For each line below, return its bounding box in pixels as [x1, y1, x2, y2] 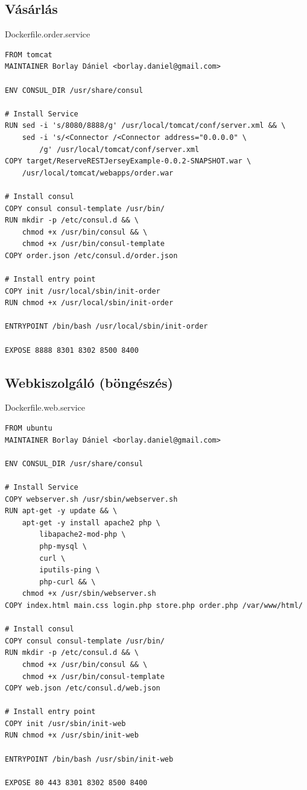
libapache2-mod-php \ [39, 530, 126, 539]
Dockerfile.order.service [5, 28, 90, 40]
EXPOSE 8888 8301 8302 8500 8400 [5, 346, 139, 355]
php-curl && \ [39, 577, 96, 586]
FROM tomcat [5, 50, 52, 59]
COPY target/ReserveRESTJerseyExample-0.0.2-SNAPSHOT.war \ [5, 157, 252, 166]
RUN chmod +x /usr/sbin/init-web [5, 731, 139, 740]
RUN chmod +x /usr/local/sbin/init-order [5, 299, 174, 308]
